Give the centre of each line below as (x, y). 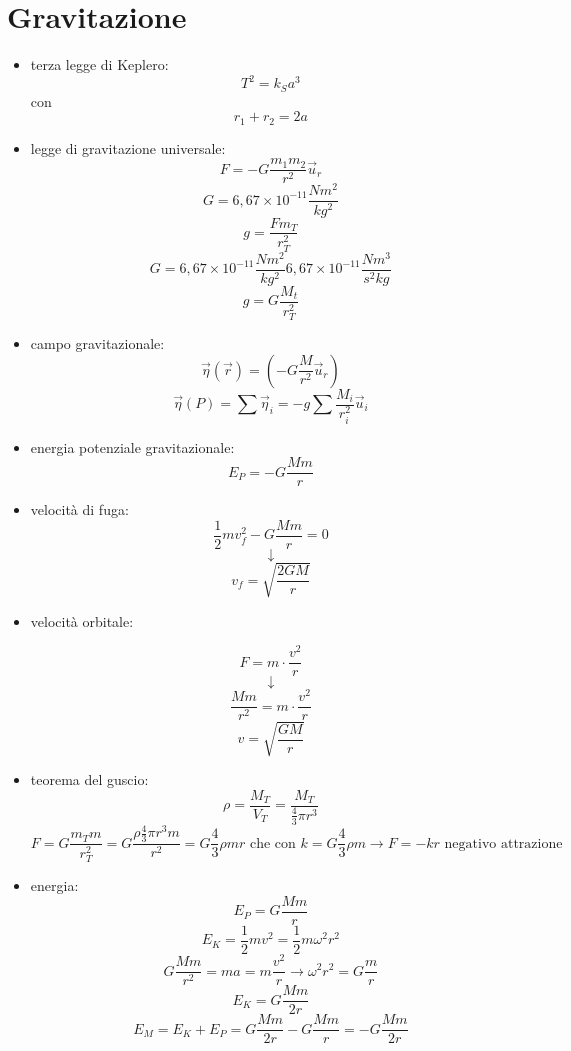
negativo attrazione (503, 843)
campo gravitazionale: (97, 342)
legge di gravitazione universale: (128, 147)
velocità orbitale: (82, 620)
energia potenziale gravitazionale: (132, 446)
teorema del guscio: (89, 778)
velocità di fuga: (79, 509)
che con (272, 843)
